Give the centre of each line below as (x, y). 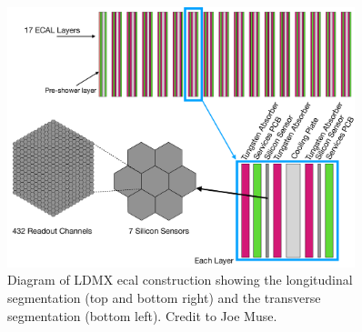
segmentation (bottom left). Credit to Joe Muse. (142, 315)
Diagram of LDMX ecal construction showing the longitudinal (180, 280)
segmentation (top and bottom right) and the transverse (164, 297)
